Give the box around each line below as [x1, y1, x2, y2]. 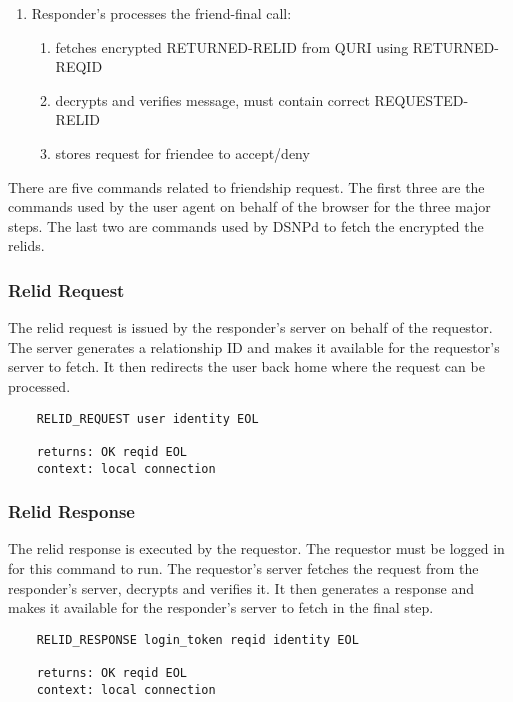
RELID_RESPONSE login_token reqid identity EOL [36, 632, 359, 647]
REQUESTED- [374, 89, 469, 110]
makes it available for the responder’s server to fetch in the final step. [8, 597, 434, 618]
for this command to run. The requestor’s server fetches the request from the [8, 557, 479, 578]
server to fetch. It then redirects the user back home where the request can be [8, 356, 485, 377]
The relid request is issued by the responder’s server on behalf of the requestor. [8, 317, 493, 338]
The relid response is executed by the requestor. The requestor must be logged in [8, 538, 505, 559]
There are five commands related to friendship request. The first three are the [8, 176, 485, 197]
